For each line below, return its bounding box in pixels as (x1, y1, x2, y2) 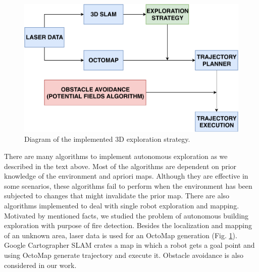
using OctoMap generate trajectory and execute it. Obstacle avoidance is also (4, 249, 244, 260)
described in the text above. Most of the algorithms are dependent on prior (4, 160, 237, 171)
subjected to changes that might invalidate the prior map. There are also (4, 190, 230, 201)
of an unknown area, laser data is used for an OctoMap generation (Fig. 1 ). (4, 230, 237, 240)
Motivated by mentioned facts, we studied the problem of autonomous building (4, 210, 249, 221)
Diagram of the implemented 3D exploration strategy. (24, 134, 190, 144)
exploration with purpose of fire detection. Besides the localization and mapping (4, 220, 252, 231)
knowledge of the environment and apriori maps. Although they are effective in (4, 171, 248, 181)
